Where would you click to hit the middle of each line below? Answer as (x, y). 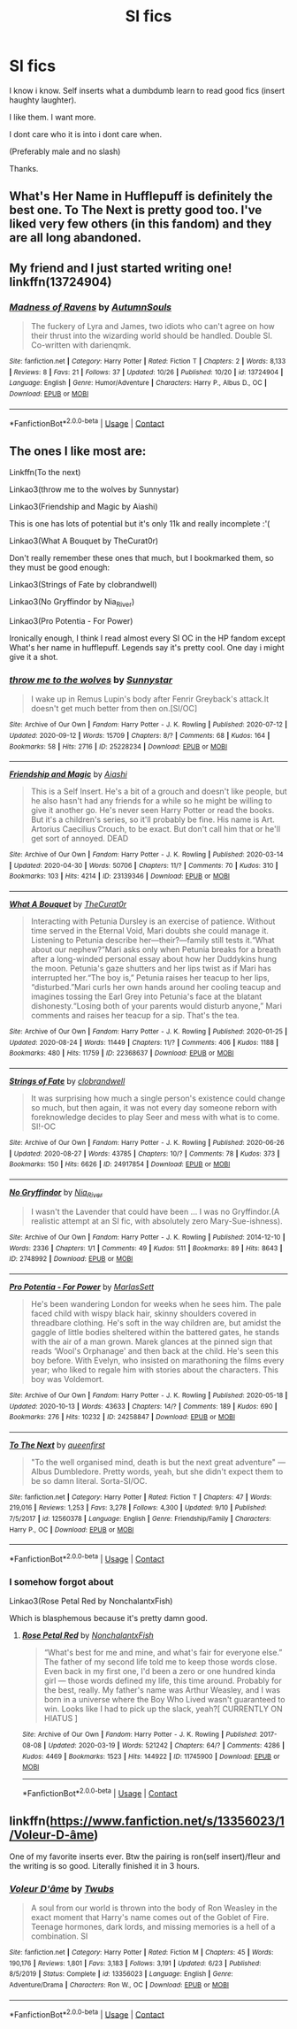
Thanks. (24, 168)
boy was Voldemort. (67, 1379)
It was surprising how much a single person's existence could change (158, 1098)
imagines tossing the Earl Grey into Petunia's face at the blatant (146, 996)
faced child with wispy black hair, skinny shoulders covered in (144, 1313)
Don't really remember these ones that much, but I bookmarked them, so (141, 558)
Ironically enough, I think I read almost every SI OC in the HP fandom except (147, 638)
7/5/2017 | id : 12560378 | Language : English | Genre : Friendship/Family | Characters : (140, 1519)
